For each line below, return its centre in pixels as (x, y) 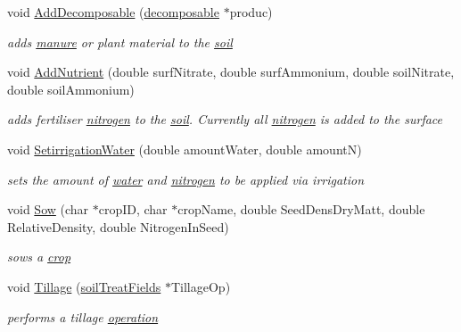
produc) (251, 12)
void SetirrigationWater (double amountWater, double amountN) (185, 149)
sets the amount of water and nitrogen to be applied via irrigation (186, 179)
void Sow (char (48, 209)
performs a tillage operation (83, 316)
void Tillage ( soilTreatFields (84, 286)
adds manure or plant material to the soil (120, 41)
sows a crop (39, 257)
